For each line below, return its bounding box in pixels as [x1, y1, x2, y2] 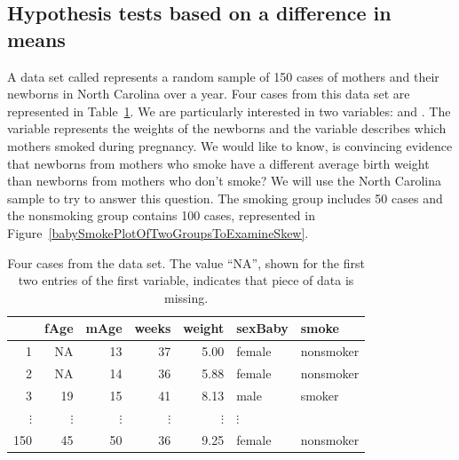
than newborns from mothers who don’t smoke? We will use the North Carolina [7, 171, 441, 190]
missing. [163, 288, 209, 306]
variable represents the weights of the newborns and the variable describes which [7, 119, 447, 138]
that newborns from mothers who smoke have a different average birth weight [7, 154, 430, 172]
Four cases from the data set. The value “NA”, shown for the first [7, 253, 365, 272]
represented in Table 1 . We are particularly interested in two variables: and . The [7, 101, 451, 120]
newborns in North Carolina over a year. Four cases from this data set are [7, 84, 410, 103]
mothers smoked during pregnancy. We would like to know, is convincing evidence [7, 136, 453, 155]
